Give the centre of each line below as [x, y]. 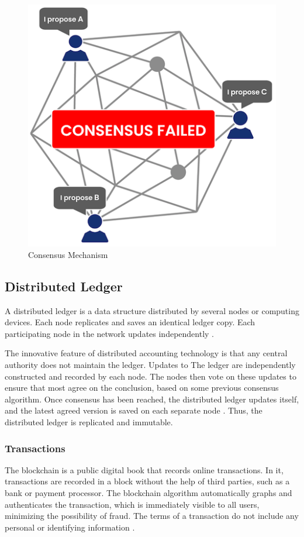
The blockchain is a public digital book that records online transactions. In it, [144, 469]
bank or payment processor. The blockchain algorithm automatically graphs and [148, 493]
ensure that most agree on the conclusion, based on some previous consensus [142, 388]
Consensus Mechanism [68, 254]
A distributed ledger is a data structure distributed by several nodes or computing [152, 310]
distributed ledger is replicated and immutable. [89, 422]
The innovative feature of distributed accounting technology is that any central [146, 353]
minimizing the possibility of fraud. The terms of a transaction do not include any [152, 516]
